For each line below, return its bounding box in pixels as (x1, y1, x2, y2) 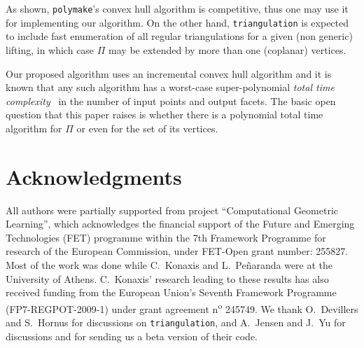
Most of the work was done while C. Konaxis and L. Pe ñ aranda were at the (6, 257, 333, 272)
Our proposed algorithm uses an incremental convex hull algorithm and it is (6, 66, 332, 81)
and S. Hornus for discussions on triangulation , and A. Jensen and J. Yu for (6, 315, 346, 329)
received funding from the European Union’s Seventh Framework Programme (6, 285, 337, 300)
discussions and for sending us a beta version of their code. (6, 328, 258, 343)
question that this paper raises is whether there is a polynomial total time (6, 107, 323, 122)
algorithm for (6, 120, 62, 135)
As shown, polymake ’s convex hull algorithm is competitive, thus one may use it (6, 1, 349, 15)
